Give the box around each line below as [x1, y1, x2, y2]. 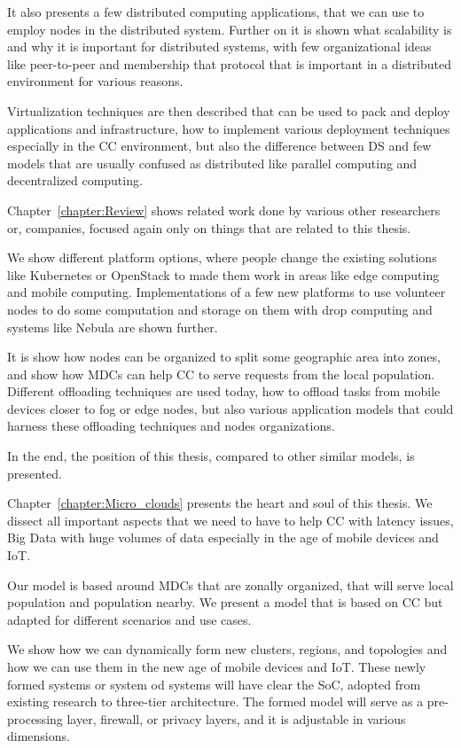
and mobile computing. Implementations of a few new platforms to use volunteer [7, 283, 446, 301]
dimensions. [7, 727, 70, 745]
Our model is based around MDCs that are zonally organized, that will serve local [7, 575, 454, 594]
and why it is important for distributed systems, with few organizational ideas [7, 37, 432, 56]
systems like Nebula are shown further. [7, 317, 218, 336]
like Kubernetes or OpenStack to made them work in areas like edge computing [7, 265, 440, 284]
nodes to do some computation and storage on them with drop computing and [7, 300, 433, 318]
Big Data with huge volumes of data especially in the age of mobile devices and [7, 528, 439, 547]
